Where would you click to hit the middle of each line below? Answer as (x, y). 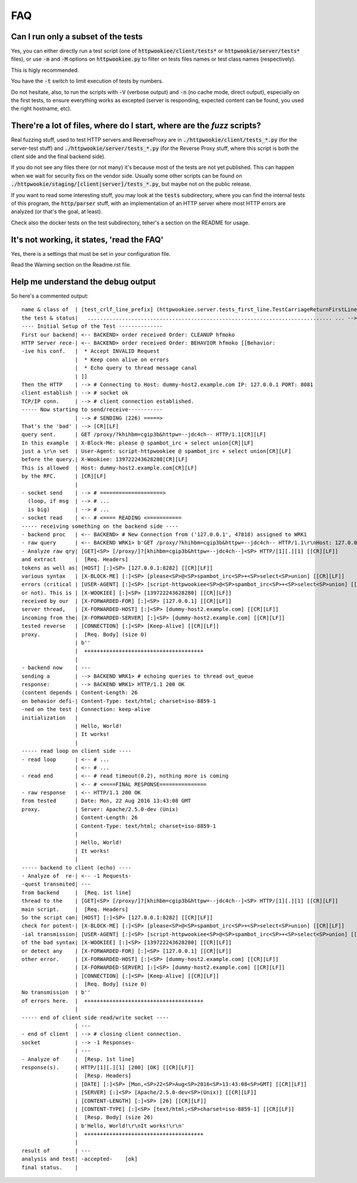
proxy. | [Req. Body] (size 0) (84, 634)
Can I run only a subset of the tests (77, 37)
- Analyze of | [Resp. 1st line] (78, 1059)
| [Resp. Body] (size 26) (114, 1118)
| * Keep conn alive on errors (122, 359)
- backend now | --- (56, 668)
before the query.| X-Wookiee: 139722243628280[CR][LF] (105, 459)
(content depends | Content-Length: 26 (80, 693)
